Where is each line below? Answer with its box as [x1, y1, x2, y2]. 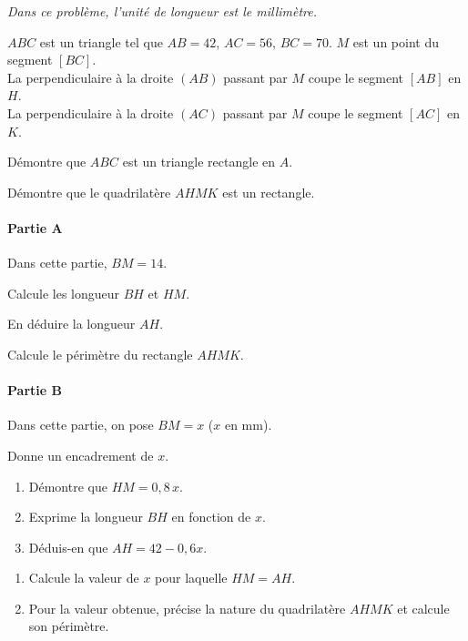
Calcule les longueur [7, 283, 120, 302]
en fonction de [171, 507, 251, 526]
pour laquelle [155, 568, 228, 587]
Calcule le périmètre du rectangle [7, 344, 193, 363]
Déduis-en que [28, 537, 108, 556]
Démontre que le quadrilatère [7, 182, 171, 201]
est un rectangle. [222, 182, 315, 201]
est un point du [352, 32, 439, 51]
